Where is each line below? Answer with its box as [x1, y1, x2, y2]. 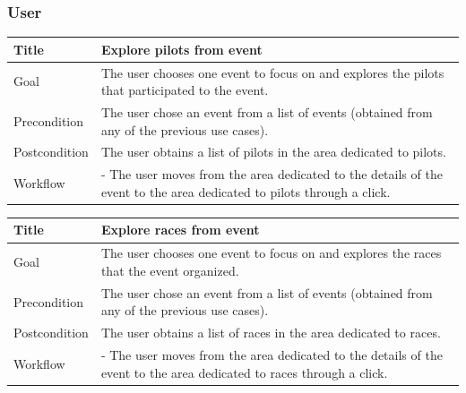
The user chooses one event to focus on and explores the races [100, 243, 442, 262]
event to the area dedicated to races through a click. [100, 363, 388, 381]
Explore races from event [100, 220, 260, 239]
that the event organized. [100, 261, 239, 279]
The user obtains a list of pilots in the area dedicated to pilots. [100, 142, 446, 161]
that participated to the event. [100, 81, 269, 99]
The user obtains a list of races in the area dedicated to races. [100, 323, 441, 342]
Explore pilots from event [100, 39, 263, 58]
